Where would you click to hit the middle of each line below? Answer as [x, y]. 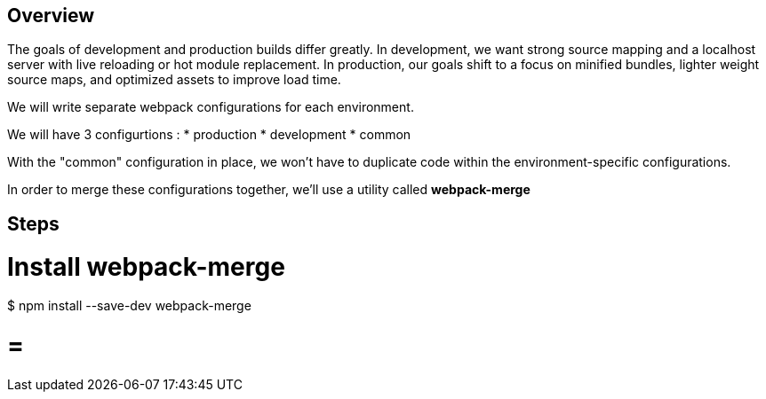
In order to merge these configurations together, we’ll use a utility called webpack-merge [269, 190]
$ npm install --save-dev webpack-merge [129, 306]
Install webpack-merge [146, 266]
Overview [51, 16]
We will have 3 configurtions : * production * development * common [209, 135]
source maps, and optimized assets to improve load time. [174, 80]
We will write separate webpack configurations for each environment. [211, 107]
